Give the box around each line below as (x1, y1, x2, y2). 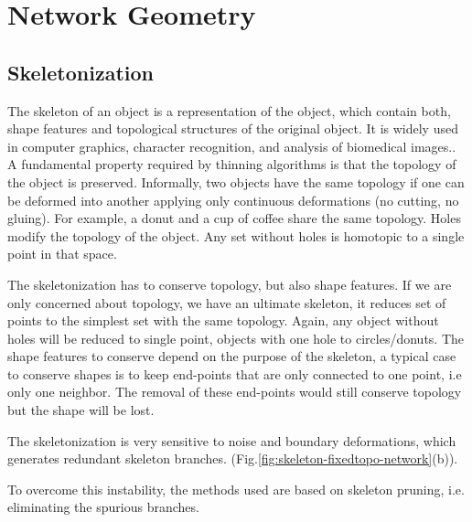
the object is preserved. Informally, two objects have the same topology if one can (7, 172, 465, 191)
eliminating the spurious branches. (7, 497, 199, 517)
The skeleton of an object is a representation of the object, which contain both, (7, 101, 451, 120)
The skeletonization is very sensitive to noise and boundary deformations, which (7, 431, 456, 450)
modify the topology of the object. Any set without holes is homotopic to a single (7, 226, 465, 245)
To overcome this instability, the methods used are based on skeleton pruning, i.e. (7, 479, 465, 498)
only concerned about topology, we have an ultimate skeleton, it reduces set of (7, 293, 446, 312)
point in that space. (7, 244, 117, 263)
